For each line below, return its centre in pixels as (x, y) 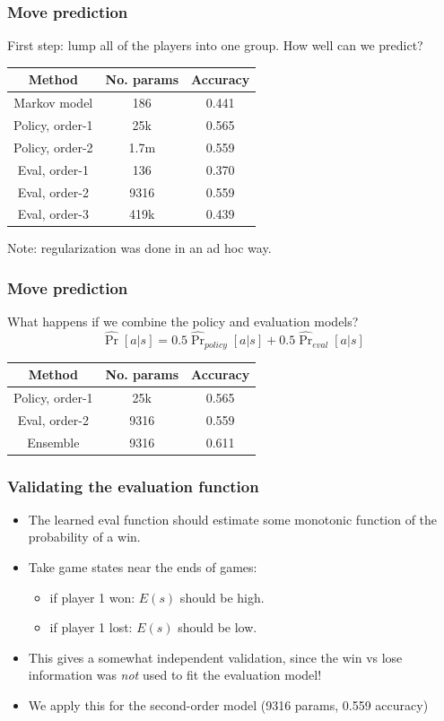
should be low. (218, 627)
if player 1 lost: (91, 627)
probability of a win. (84, 537)
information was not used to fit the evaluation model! (175, 675)
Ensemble (53, 442)
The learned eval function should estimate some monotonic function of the (233, 519)
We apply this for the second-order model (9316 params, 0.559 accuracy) (228, 705)
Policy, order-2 (53, 147)
